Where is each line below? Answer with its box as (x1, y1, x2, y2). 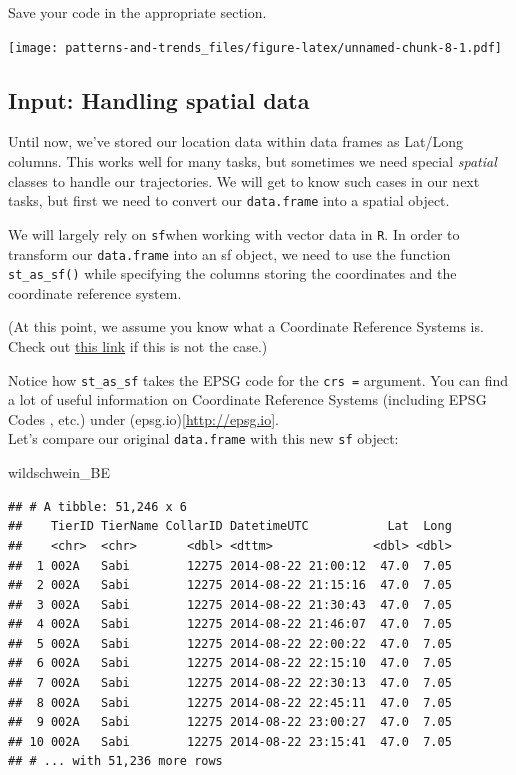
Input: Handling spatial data (8, 84, 310, 115)
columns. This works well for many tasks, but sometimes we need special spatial (8, 151, 497, 172)
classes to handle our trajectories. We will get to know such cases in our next (8, 170, 480, 191)
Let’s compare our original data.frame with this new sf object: (8, 428, 399, 449)
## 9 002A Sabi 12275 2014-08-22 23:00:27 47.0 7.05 (8, 715, 452, 730)
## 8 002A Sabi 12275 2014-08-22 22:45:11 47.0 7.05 (8, 695, 452, 710)
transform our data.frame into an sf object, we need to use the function (8, 243, 451, 264)
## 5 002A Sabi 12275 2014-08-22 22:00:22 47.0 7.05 (8, 636, 452, 651)
